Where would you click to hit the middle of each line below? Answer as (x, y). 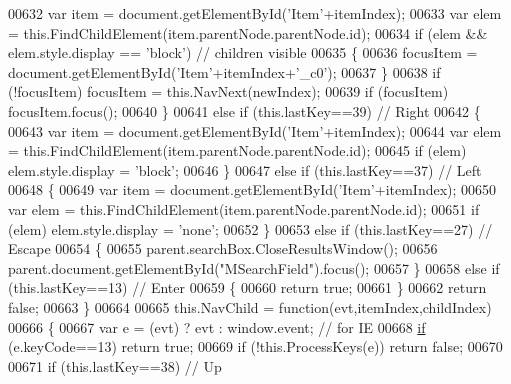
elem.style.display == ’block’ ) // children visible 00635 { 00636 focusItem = (243, 52)
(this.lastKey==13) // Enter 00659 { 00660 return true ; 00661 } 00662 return (247, 287)
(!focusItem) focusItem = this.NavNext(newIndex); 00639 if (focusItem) (228, 91)
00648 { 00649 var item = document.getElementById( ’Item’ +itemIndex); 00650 (252, 189)
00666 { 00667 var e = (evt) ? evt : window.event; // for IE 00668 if (217, 326)
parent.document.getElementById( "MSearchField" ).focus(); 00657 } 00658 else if (254, 267)
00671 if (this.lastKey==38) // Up (115, 365)
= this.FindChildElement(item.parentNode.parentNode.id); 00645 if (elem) (237, 150)
